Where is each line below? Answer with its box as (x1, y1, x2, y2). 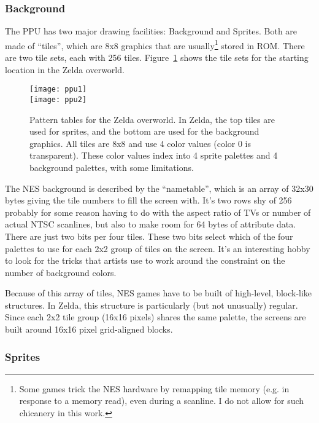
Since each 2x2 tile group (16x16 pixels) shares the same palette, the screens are (5, 310, 306, 323)
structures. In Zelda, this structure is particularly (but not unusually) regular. (5, 298, 298, 311)
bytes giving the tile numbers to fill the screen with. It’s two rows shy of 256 (5, 194, 292, 207)
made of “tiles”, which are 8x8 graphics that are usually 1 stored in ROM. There (5, 37, 305, 52)
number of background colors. (5, 266, 117, 279)
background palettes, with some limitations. (29, 160, 194, 173)
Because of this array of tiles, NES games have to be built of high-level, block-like (5, 287, 312, 299)
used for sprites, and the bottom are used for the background (29, 125, 259, 138)
